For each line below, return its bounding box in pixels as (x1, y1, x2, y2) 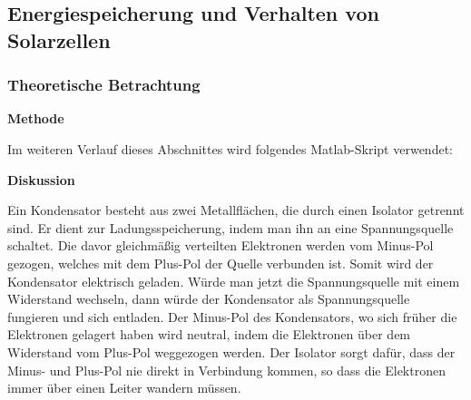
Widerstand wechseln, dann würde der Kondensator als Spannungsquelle (7, 289, 410, 308)
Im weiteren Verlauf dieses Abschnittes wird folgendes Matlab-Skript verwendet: (7, 139, 453, 158)
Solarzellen (7, 25, 111, 54)
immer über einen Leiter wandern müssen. (7, 378, 241, 397)
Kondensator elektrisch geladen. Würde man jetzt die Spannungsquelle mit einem (7, 271, 460, 290)
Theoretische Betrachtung (7, 73, 201, 96)
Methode (7, 109, 64, 128)
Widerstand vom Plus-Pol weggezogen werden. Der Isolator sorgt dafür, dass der (7, 342, 456, 361)
